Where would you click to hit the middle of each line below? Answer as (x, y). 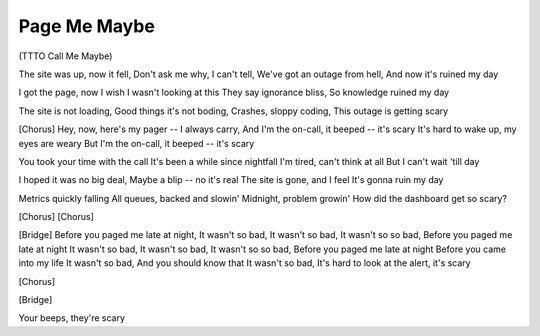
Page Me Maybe (86, 26)
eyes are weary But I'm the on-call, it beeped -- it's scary (136, 143)
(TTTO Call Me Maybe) (65, 56)
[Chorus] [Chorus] (56, 217)
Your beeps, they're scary (71, 318)
